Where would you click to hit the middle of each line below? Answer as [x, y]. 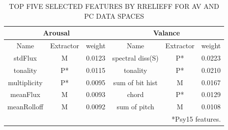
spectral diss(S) [135, 57]
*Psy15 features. [196, 119]
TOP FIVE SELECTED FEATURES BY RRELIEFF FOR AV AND [114, 6]
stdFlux [25, 57]
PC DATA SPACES [114, 16]
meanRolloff [25, 107]
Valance [167, 33]
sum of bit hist [135, 82]
